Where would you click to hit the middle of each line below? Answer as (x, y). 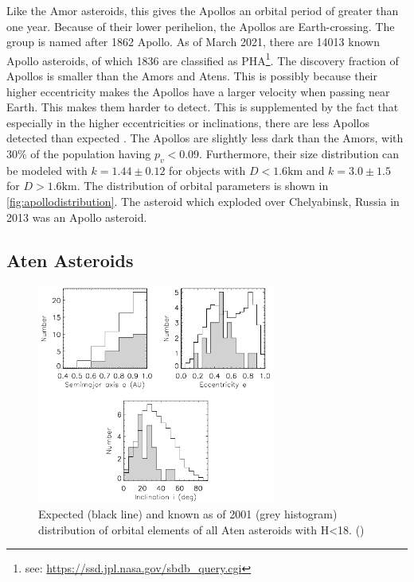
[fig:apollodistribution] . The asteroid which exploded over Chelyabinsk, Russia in (203, 201)
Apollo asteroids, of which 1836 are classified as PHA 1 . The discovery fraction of (203, 59)
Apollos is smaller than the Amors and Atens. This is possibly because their (192, 76)
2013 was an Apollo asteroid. (77, 217)
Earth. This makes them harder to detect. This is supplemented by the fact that (203, 107)
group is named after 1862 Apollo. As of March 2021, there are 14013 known (193, 42)
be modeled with (47, 170)
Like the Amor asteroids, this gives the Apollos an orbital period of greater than (203, 10)
